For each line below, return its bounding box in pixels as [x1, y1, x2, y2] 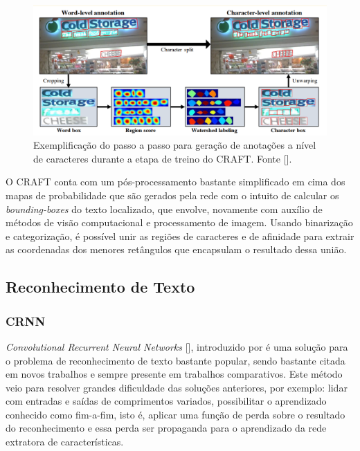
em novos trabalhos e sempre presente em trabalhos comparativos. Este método [6, 367, 343, 381]
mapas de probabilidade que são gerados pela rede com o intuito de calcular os [6, 187, 339, 202]
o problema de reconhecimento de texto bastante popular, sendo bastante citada [6, 353, 345, 367]
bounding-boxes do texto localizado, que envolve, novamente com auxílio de [6, 201, 323, 216]
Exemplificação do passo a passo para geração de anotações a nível [33, 138, 316, 152]
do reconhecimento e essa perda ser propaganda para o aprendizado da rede [6, 421, 327, 435]
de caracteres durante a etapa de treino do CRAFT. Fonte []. [33, 151, 292, 165]
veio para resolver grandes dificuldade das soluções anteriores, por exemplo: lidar [6, 380, 348, 394]
